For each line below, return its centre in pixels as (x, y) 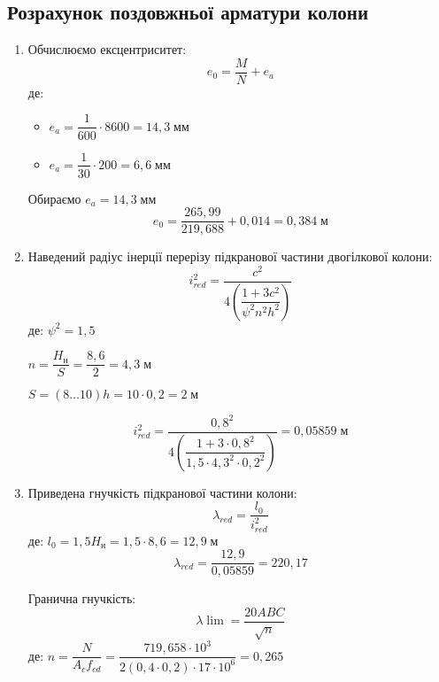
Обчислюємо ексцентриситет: (107, 49)
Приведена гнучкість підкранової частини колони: (162, 492)
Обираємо (54, 198)
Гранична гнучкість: (82, 598)
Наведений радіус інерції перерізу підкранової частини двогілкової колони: (230, 256)
